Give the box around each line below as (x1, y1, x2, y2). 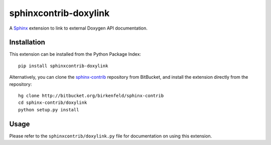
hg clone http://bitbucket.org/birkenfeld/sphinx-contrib (18, 93, 164, 99)
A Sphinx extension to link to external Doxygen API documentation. (9, 25, 148, 31)
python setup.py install (18, 107, 79, 112)
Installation (9, 38, 45, 47)
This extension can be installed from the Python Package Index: (9, 51, 142, 57)
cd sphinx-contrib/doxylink (18, 100, 87, 105)
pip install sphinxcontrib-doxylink (18, 63, 108, 69)
